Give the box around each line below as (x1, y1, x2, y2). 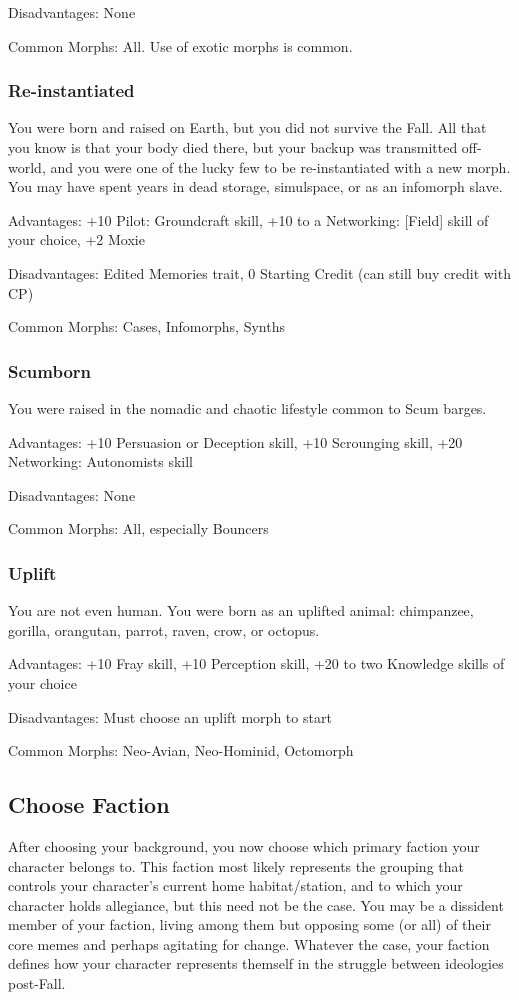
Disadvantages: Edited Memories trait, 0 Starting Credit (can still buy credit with (8, 262, 511, 283)
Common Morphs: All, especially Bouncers (8, 518, 269, 539)
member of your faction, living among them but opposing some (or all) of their (8, 914, 491, 935)
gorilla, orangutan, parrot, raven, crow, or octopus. (8, 619, 320, 640)
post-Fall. (8, 973, 66, 994)
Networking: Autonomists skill (8, 451, 193, 472)
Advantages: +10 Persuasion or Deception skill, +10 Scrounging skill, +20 (8, 431, 463, 452)
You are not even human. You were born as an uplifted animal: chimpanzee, (8, 600, 474, 621)
